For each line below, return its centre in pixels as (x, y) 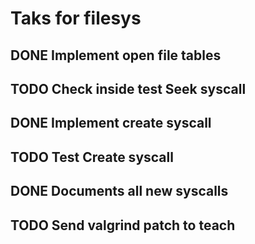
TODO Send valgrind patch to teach (123, 225)
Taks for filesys (76, 18)
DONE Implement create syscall (111, 123)
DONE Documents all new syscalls (119, 191)
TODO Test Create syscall (92, 157)
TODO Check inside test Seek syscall (128, 88)
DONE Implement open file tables (116, 55)
